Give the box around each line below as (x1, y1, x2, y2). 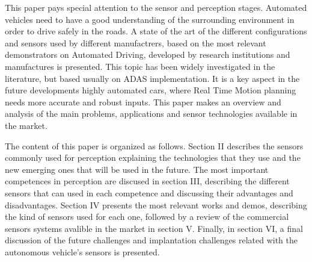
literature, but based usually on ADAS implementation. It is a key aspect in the (5, 72, 300, 84)
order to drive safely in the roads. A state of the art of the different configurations (5, 25, 307, 37)
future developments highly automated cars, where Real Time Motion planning (5, 84, 296, 96)
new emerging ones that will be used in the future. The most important (5, 163, 269, 175)
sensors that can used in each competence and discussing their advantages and (5, 186, 293, 199)
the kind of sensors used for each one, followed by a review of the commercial (5, 210, 289, 223)
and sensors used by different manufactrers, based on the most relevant (5, 36, 266, 49)
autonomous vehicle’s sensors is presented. (5, 245, 160, 258)
